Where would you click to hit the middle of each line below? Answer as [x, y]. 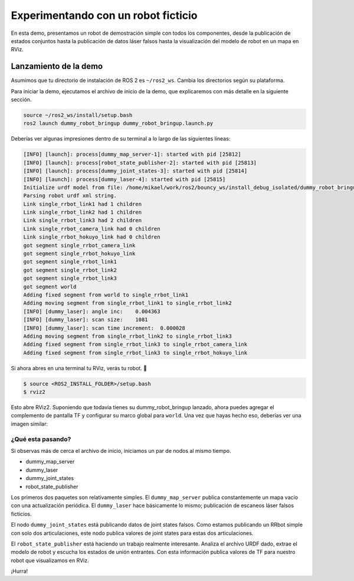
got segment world [50, 287]
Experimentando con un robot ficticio [104, 15]
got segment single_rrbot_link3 [70, 278]
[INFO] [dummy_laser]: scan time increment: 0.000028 [104, 328]
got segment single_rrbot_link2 [70, 270]
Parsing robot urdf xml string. [70, 196]
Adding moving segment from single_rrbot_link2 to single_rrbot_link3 [128, 336]
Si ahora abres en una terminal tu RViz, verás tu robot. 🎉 [79, 368]
